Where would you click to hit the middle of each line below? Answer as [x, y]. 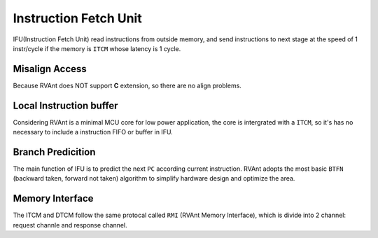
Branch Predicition [54, 152]
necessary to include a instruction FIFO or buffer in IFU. [93, 132]
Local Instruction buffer [65, 105]
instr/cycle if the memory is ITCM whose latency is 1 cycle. [97, 48]
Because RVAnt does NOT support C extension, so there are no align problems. [127, 85]
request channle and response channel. [70, 225]
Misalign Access [50, 69]
